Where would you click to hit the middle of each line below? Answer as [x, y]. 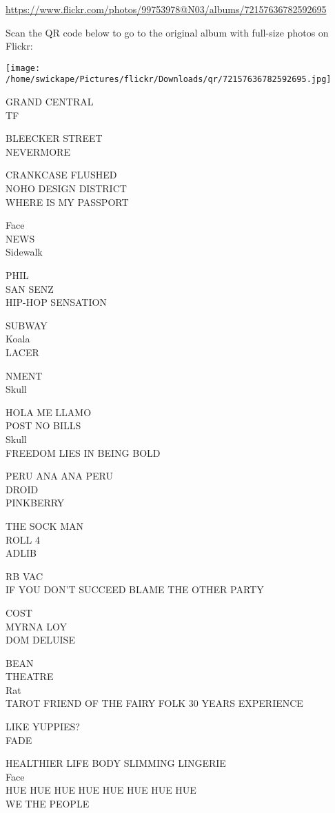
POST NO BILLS [43, 425]
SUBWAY [27, 325]
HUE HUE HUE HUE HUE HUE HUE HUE [101, 790]
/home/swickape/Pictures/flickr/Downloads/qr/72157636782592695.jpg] [169, 80]
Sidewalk [24, 252]
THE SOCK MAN [44, 525]
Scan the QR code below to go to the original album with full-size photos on [167, 32]
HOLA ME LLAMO [49, 412]
